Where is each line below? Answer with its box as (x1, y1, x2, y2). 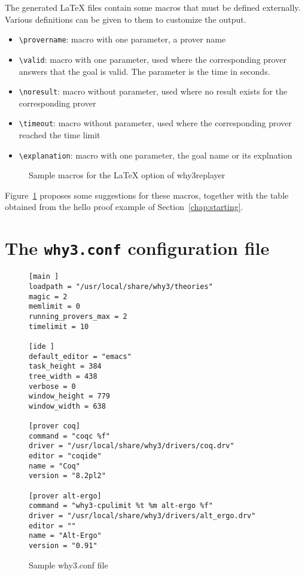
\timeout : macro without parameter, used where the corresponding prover (19, 117, 292, 129)
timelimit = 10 (29, 322, 89, 331)
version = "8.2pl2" (29, 471, 106, 480)
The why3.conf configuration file (5, 236, 270, 260)
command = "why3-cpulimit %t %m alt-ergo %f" (29, 501, 213, 510)
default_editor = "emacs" (29, 352, 132, 361)
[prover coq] (29, 422, 80, 431)
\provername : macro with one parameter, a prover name (19, 33, 226, 45)
